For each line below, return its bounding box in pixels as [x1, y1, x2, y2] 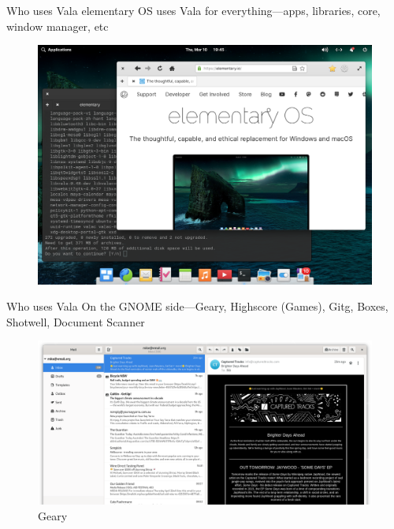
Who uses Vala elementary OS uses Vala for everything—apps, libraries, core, [6, 2, 381, 18]
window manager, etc [6, 17, 109, 34]
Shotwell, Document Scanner [6, 313, 145, 330]
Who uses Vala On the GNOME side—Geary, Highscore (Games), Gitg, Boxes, [6, 298, 388, 315]
